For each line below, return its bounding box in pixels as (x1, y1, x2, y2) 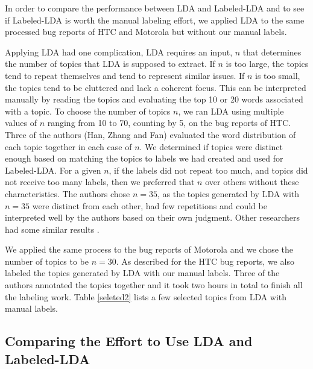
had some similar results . (5, 222, 100, 235)
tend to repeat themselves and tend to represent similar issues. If (5, 69, 245, 81)
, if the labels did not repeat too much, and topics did (109, 163, 308, 176)
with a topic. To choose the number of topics (5, 104, 171, 117)
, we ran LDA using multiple (178, 104, 284, 117)
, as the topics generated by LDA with (157, 187, 300, 200)
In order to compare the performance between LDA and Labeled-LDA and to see (5, 2, 305, 14)
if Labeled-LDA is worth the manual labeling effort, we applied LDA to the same (5, 13, 305, 26)
